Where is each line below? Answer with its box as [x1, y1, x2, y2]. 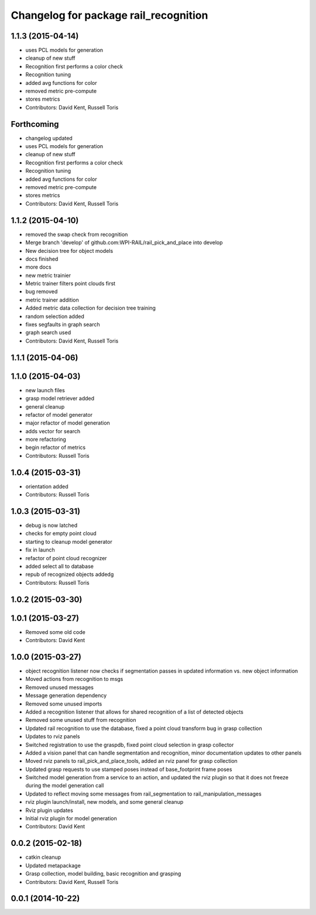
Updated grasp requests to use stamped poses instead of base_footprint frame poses [25, 766, 232, 773]
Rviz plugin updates [25, 807, 73, 814]
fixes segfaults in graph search [25, 321, 100, 328]
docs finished [25, 255, 59, 262]
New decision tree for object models [25, 247, 114, 254]
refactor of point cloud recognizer [25, 554, 108, 561]
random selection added [25, 313, 84, 320]
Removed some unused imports [25, 700, 102, 707]
